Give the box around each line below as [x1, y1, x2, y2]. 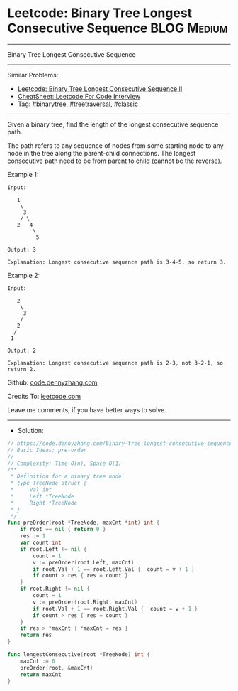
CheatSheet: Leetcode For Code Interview [17, 92, 141, 100]
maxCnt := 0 [20, 658, 55, 665]
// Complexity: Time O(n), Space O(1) [7, 460, 122, 467]
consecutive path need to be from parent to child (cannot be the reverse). [7, 156, 222, 165]
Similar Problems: [7, 70, 59, 79]
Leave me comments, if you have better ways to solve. [7, 405, 166, 414]
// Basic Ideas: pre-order [7, 446, 87, 454]
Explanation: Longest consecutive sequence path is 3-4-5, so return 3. [7, 258, 227, 266]
